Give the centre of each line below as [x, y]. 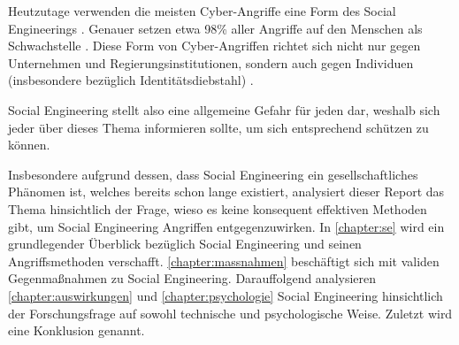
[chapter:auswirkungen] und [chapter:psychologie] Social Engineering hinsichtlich [226, 295]
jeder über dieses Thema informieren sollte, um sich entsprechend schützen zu [218, 127]
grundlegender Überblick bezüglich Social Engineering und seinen [185, 244]
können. [29, 145]
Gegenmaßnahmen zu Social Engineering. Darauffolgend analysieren [192, 278]
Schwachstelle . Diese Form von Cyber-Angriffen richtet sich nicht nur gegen [214, 46]
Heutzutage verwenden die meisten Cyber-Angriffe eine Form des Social [202, 11]
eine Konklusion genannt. [76, 330]
